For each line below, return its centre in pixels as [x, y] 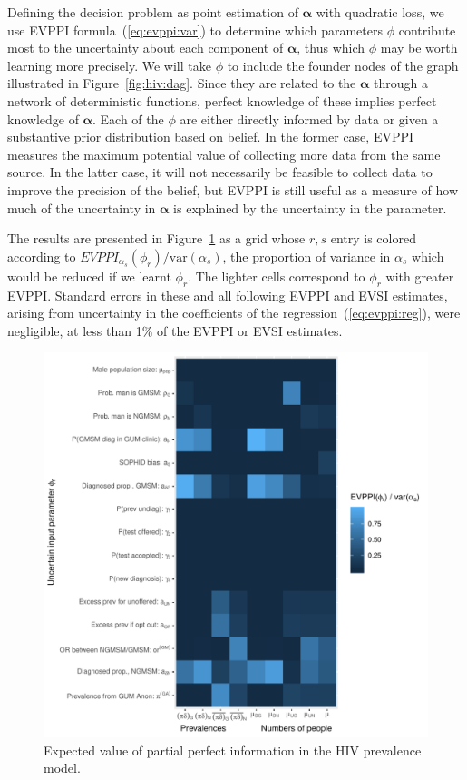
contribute [427, 30]
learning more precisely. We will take [109, 65]
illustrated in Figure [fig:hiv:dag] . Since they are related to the [182, 83]
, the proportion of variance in [306, 256]
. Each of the [128, 118]
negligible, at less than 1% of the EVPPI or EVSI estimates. [175, 330]
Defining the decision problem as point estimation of [153, 12]
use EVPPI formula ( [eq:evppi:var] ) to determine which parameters [195, 30]
